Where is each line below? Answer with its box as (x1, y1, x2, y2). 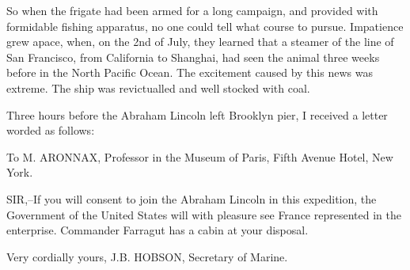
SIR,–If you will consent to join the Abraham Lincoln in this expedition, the (6, 190, 377, 207)
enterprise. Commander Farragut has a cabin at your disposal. (6, 222, 309, 238)
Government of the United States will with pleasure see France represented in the (6, 206, 401, 222)
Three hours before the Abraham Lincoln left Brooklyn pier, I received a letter (6, 106, 388, 123)
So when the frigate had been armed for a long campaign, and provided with (6, 2, 378, 18)
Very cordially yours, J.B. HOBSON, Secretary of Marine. (6, 248, 288, 264)
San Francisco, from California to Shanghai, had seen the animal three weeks (6, 48, 380, 65)
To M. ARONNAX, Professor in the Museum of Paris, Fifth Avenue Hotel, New (6, 148, 393, 165)
